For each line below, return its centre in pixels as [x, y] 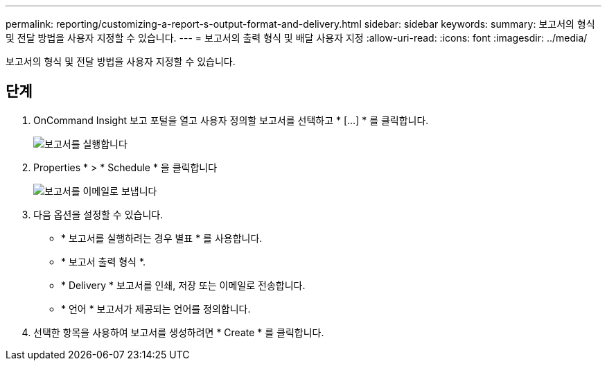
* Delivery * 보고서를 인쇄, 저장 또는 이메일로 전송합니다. [183, 285]
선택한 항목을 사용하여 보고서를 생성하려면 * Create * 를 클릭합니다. [179, 332]
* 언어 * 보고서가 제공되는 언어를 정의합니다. [156, 308]
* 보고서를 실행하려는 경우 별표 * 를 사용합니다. [162, 238]
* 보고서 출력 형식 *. [104, 261]
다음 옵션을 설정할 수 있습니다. [98, 214]
